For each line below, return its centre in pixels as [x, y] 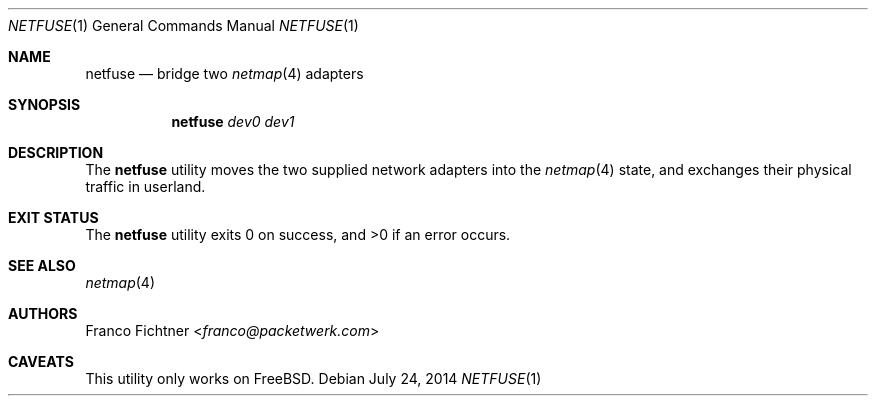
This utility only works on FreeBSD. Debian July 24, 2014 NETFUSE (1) [313, 378]
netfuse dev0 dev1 [233, 121]
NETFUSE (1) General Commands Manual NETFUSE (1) [183, 25]
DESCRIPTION [56, 152]
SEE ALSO [42, 265]
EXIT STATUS [53, 217]
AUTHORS [43, 313]
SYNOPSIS [44, 104]
